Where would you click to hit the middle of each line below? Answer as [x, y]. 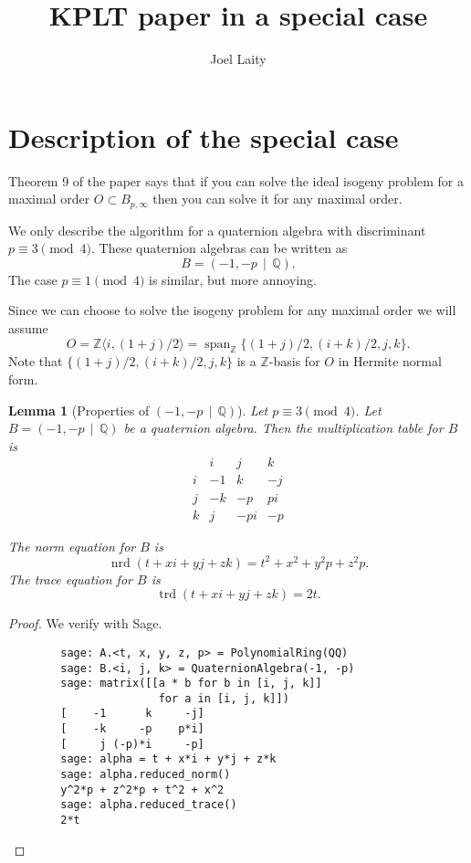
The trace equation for [70, 579]
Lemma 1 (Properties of [79, 410]
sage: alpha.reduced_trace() [149, 805]
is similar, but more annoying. [233, 279]
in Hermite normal [390, 361]
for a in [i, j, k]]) [224, 698]
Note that [36, 361]
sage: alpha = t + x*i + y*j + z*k [168, 759]
